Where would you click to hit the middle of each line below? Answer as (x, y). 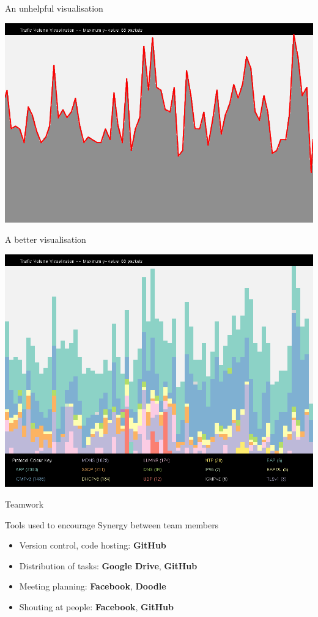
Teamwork (24, 504)
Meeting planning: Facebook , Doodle (93, 586)
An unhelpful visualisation (54, 8)
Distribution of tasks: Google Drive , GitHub (108, 565)
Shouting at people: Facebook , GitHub (96, 606)
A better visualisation (46, 239)
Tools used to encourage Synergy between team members (112, 524)
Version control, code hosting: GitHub (93, 545)
